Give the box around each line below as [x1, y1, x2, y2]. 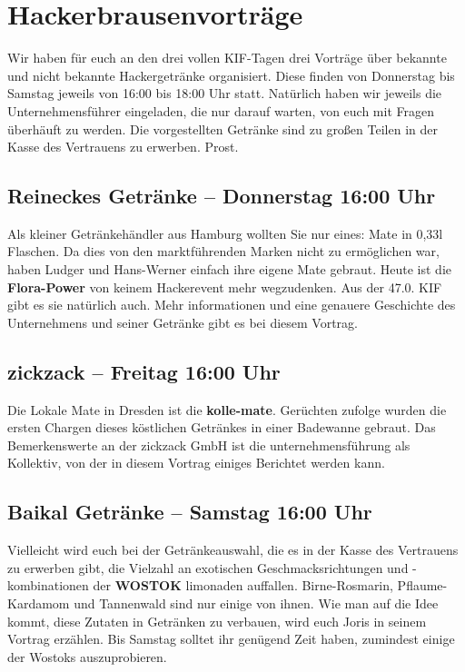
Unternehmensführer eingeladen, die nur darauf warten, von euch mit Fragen [7, 101, 434, 120]
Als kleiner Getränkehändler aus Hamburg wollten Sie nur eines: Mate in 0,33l [7, 223, 443, 242]
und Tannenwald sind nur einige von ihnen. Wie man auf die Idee [74, 594, 439, 613]
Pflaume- [397, 576, 448, 595]
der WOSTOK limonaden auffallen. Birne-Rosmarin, [93, 576, 393, 595]
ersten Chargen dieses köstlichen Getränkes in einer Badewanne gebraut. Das [7, 418, 436, 437]
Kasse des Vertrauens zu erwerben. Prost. [7, 137, 239, 156]
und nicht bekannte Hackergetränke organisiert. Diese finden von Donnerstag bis [7, 65, 455, 84]
